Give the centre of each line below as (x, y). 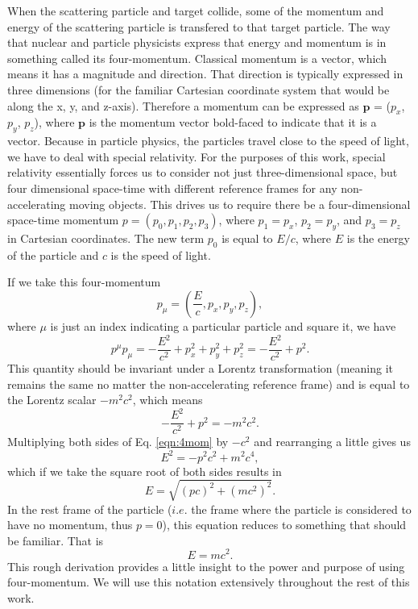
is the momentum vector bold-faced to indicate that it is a (233, 122)
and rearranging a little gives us (332, 442)
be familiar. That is (56, 540)
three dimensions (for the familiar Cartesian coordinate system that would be (199, 89)
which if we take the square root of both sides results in (145, 471)
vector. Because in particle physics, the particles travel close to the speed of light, (208, 141)
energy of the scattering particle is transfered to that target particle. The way (199, 26)
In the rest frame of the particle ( (90, 509)
